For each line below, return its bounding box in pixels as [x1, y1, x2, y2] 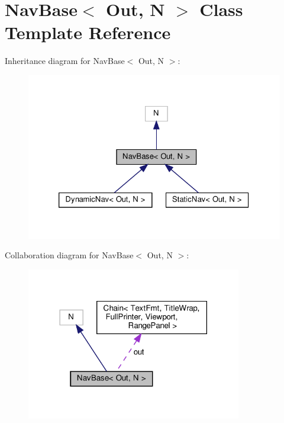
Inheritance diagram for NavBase [5, 55, 125, 67]
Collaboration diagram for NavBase [5, 249, 134, 261]
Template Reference [5, 20, 171, 44]
